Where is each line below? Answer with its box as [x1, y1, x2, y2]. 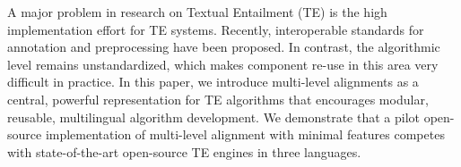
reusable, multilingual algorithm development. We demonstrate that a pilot [7, 107, 420, 126]
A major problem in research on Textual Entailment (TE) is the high [7, 3, 387, 21]
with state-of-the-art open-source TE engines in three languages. [7, 142, 361, 161]
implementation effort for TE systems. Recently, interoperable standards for [7, 20, 424, 38]
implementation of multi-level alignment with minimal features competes [45, 125, 445, 144]
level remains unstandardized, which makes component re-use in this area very [7, 54, 439, 73]
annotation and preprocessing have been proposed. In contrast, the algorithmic [7, 38, 440, 56]
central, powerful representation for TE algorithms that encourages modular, [7, 89, 429, 108]
